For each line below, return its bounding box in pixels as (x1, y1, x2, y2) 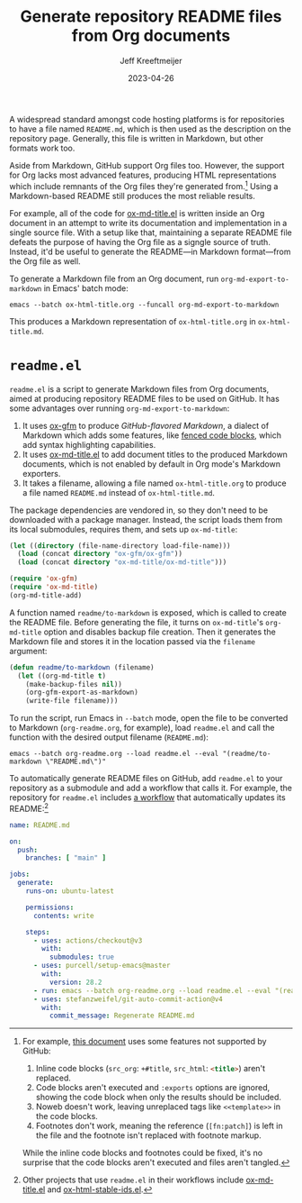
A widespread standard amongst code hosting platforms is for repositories (9, 114, 285, 124)
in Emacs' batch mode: (43, 282, 129, 294)
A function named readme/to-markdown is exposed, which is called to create (9, 606, 288, 618)
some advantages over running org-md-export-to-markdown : (9, 403, 230, 414)
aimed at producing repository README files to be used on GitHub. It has (9, 393, 280, 404)
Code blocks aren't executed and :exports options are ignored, (35, 1082, 271, 1093)
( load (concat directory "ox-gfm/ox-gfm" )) (17, 550, 182, 559)
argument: (9, 645, 48, 656)
